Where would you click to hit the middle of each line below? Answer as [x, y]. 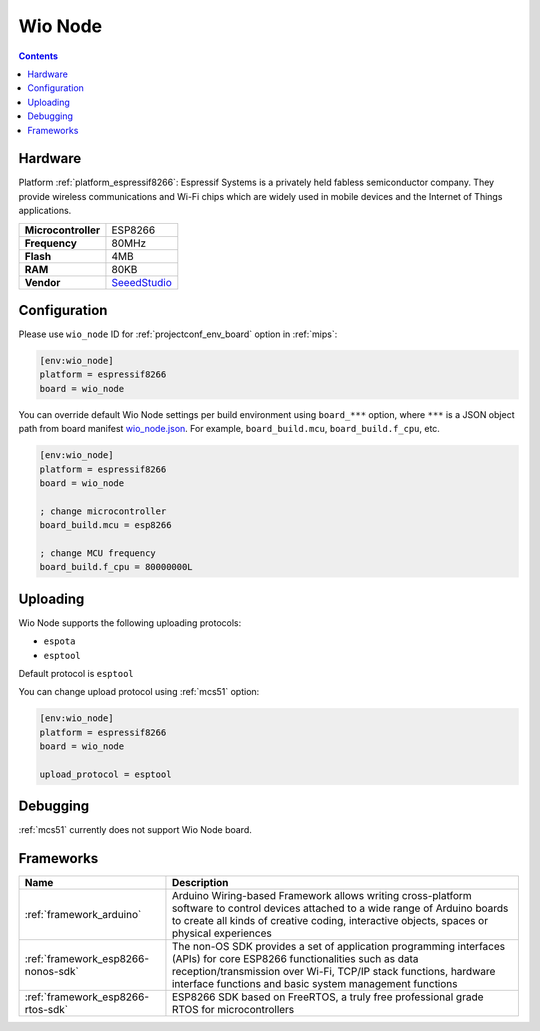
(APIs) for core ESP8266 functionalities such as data [295, 959]
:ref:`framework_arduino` [83, 915]
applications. [45, 211]
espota [59, 641]
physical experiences [221, 933]
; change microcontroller [103, 511]
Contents [38, 56]
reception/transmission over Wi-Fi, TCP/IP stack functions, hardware [333, 972]
